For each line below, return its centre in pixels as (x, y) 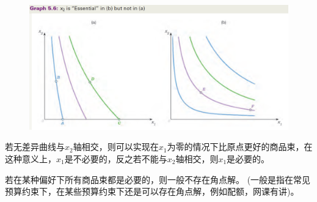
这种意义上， (31, 158)
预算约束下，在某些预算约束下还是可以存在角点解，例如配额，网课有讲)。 (152, 191)
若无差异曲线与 (35, 147)
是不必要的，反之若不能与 (116, 158)
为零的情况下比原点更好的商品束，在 (240, 147)
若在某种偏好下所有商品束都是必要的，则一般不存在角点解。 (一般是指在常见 (158, 179)
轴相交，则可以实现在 (116, 147)
